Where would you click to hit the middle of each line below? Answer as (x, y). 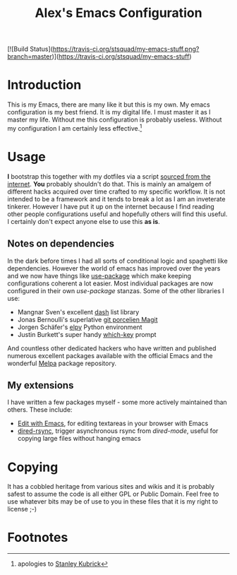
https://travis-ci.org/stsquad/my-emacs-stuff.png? (126, 49)
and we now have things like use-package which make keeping (99, 275)
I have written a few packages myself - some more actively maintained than (117, 402)
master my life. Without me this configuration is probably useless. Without (115, 120)
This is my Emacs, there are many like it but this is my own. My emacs (109, 105)
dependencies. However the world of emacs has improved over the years (114, 268)
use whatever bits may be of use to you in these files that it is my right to (113, 502)
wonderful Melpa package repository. (62, 363)
